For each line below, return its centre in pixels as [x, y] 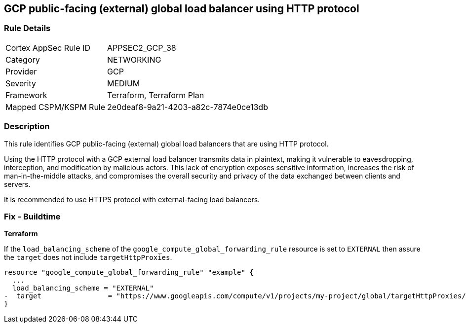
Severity [21, 83]
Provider [21, 71]
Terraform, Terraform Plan [156, 95]
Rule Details [27, 28]
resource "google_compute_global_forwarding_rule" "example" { [129, 272]
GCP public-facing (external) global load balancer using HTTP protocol [182, 9]
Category [23, 59]
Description [27, 127]
